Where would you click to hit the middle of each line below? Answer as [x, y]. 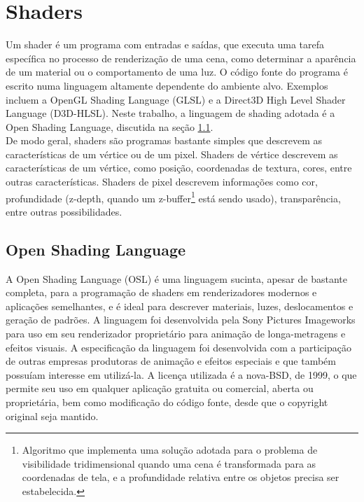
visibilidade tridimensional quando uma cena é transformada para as [169, 463]
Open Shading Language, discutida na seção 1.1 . [110, 126]
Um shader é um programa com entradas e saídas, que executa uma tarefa [165, 44]
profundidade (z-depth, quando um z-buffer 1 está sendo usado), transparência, [173, 197]
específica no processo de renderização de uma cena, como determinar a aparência [181, 58]
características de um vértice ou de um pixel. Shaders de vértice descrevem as [172, 154]
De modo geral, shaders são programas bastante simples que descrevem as [164, 140]
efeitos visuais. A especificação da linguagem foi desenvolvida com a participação [178, 347]
